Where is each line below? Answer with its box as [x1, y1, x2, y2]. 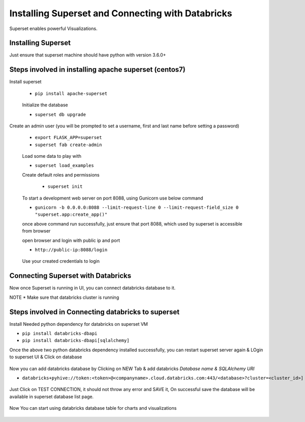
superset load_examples [35, 163, 94, 168]
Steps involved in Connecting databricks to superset [9, 307, 180, 316]
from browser [22, 228, 51, 234]
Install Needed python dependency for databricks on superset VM [9, 321, 148, 327]
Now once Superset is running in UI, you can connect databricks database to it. [9, 285, 176, 291]
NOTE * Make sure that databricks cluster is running [9, 294, 119, 300]
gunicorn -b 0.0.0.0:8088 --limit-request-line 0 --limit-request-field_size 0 [35, 205, 239, 211]
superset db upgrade [35, 111, 86, 117]
